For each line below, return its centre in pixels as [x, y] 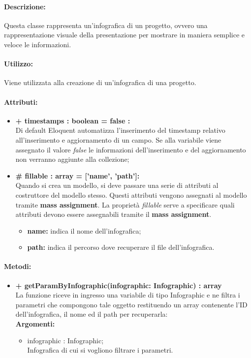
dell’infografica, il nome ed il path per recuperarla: [92, 314]
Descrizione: [25, 6]
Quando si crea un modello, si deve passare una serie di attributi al [117, 185]
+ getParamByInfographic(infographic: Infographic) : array [119, 285]
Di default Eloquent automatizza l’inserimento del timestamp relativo [120, 130]
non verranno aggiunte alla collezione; [72, 159]
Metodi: [18, 266]
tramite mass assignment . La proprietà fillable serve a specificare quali [125, 204]
